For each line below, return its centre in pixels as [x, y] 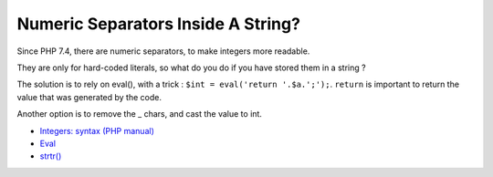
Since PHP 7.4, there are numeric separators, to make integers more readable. [163, 51]
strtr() [51, 156]
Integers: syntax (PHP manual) [97, 130]
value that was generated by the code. [89, 97]
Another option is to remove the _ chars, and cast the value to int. [139, 114]
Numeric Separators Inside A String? [159, 24]
